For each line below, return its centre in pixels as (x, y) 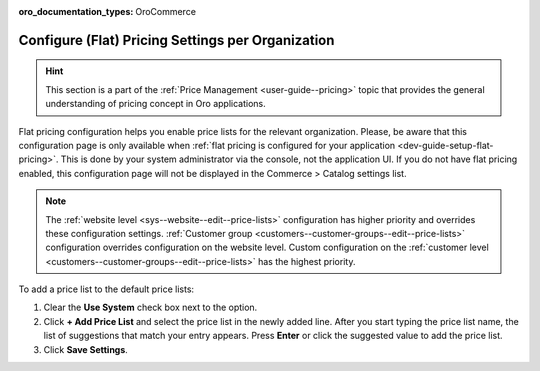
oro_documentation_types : (76, 11)
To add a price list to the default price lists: (106, 289)
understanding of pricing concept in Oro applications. (155, 104)
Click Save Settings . (86, 349)
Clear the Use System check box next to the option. (150, 307)
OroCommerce (166, 11)
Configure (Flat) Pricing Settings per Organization (176, 40)
